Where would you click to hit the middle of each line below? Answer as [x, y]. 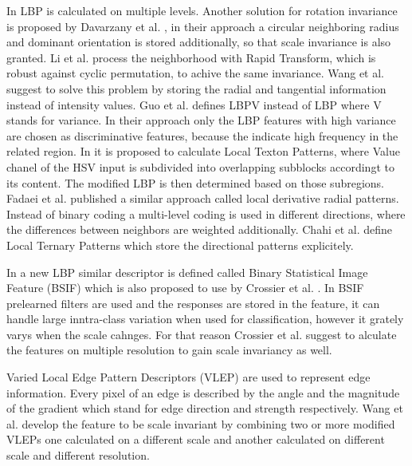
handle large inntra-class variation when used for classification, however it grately [205, 319]
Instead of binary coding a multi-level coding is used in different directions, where [206, 213]
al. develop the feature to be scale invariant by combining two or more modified [201, 423]
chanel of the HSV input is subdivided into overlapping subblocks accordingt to [200, 166]
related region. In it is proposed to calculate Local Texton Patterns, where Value [203, 151]
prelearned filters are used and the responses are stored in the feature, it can [193, 303]
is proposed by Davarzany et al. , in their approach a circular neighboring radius [203, 26]
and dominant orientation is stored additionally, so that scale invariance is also [199, 42]
